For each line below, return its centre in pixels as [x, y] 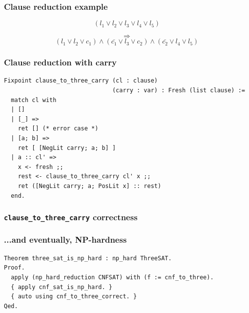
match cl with [34, 100]
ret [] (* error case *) [58, 129]
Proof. [14, 268]
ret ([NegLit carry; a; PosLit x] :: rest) [90, 186]
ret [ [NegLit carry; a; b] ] [67, 148]
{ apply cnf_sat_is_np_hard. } [62, 287]
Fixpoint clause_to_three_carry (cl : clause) [81, 81]
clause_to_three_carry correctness [71, 217]
